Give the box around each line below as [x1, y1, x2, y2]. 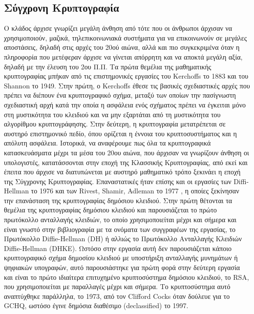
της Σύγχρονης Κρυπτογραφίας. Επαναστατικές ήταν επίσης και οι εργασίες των [4, 176, 232, 186]
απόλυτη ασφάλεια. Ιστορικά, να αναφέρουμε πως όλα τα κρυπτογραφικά [4, 138, 211, 148]
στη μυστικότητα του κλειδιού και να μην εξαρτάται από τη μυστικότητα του [4, 109, 221, 119]
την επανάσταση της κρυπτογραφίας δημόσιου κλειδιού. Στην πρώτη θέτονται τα [4, 195, 233, 205]
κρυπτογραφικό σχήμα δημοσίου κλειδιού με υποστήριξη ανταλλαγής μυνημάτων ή [4, 252, 238, 263]
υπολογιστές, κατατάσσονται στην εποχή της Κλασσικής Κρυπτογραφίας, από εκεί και [4, 157, 248, 167]
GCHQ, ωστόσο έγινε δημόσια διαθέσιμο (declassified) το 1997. [4, 300, 189, 311]
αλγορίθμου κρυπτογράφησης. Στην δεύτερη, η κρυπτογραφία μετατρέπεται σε [4, 119, 226, 129]
